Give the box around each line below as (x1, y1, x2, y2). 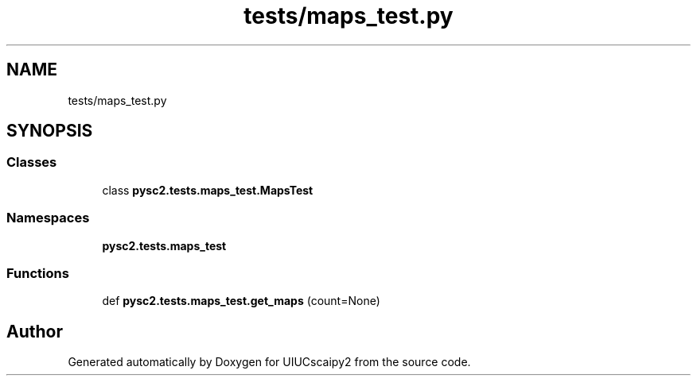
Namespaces (6, 210, 90, 226)
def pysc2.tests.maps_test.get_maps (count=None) (102, 294, 380, 308)
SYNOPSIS (6, 121, 93, 141)
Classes (6, 154, 57, 171)
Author (6, 321, 63, 341)
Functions (6, 264, 69, 281)
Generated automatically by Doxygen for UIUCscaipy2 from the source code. (68, 355, 471, 369)
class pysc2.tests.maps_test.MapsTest (102, 183, 313, 197)
